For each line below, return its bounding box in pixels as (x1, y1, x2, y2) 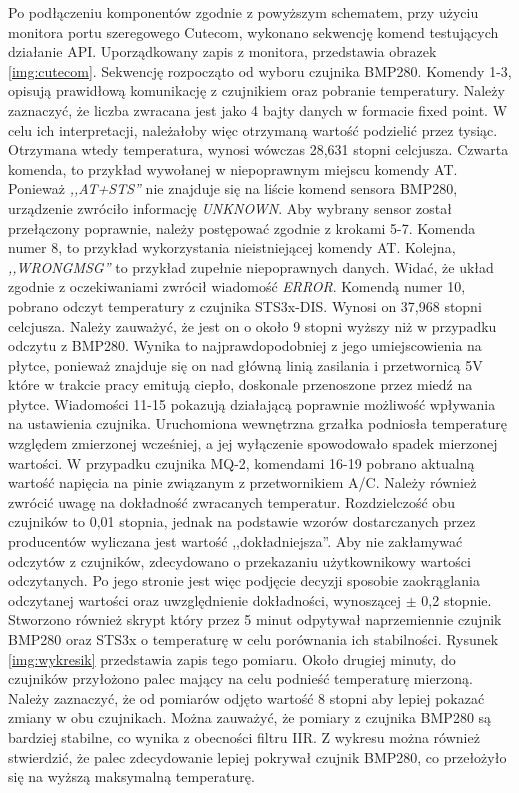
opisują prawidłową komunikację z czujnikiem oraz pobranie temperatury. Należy (8, 80, 505, 101)
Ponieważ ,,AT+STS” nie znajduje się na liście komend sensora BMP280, (8, 178, 458, 199)
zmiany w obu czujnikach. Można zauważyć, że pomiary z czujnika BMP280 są (8, 707, 492, 728)
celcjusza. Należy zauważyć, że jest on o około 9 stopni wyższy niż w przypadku (8, 315, 497, 336)
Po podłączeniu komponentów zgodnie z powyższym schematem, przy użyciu (8, 2, 479, 22)
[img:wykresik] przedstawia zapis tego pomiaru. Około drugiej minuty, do (8, 648, 456, 669)
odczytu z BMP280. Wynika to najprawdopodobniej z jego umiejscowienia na (8, 335, 482, 356)
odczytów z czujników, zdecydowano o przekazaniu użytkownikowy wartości (8, 550, 471, 571)
